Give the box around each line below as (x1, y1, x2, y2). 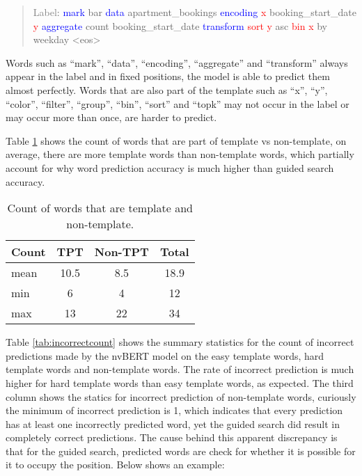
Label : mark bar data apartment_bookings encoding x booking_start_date (33, 5, 357, 19)
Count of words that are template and (7, 200, 193, 216)
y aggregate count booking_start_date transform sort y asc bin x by (33, 18, 327, 33)
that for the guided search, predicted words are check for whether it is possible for (6, 443, 356, 458)
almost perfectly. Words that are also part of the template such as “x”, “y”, (6, 82, 328, 97)
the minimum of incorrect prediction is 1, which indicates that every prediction (6, 403, 343, 418)
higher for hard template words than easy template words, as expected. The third (6, 375, 354, 390)
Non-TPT (94, 244, 149, 260)
